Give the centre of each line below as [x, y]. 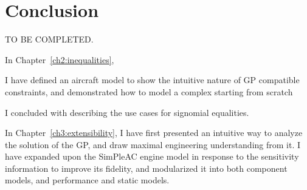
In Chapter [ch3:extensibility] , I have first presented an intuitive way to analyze [154, 133]
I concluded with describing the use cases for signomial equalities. [127, 112]
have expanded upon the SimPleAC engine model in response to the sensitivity [152, 156]
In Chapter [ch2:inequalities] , [60, 59]
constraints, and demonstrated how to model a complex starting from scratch [149, 91]
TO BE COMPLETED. [49, 39]
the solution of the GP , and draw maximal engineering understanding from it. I [153, 144]
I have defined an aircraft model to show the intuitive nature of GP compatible [152, 80]
